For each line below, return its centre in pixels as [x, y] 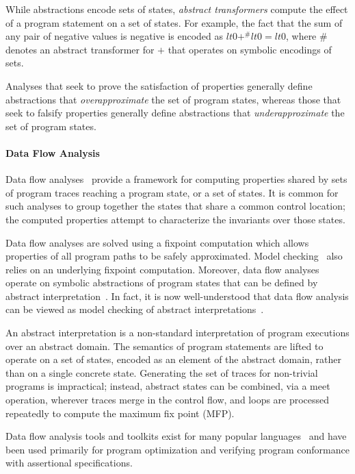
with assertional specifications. [69, 463]
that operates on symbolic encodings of [250, 49]
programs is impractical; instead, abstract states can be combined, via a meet [168, 386]
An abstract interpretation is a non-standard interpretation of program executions [177, 333]
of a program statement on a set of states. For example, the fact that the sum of [174, 22]
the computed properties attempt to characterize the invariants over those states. [175, 219]
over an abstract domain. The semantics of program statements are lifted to [165, 346]
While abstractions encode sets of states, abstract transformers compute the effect [177, 9]
